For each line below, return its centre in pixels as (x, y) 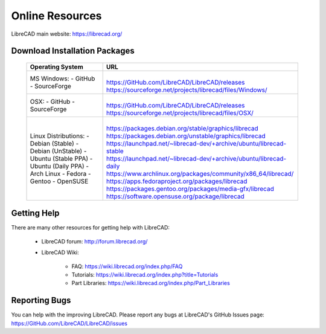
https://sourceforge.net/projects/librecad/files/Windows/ (187, 89)
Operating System (57, 66)
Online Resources (56, 16)
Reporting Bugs (41, 300)
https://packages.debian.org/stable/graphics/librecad (182, 128)
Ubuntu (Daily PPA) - (59, 166)
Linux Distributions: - (60, 136)
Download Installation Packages (73, 51)
